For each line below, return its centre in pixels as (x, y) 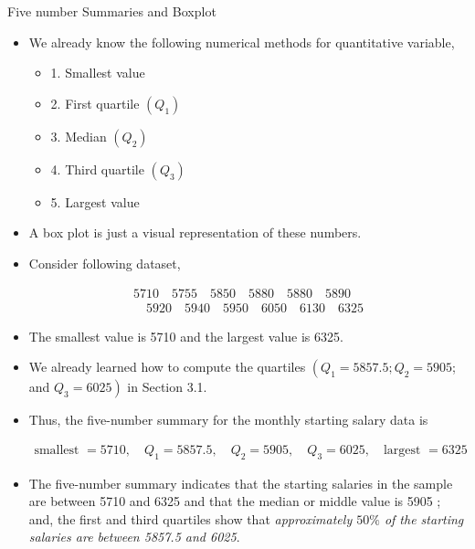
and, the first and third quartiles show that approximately (190, 518)
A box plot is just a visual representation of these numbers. (195, 232)
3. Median (79, 136)
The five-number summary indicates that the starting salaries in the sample (241, 483)
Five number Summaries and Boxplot (112, 11)
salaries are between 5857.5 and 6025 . (134, 537)
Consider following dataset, (105, 263)
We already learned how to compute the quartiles (167, 367)
